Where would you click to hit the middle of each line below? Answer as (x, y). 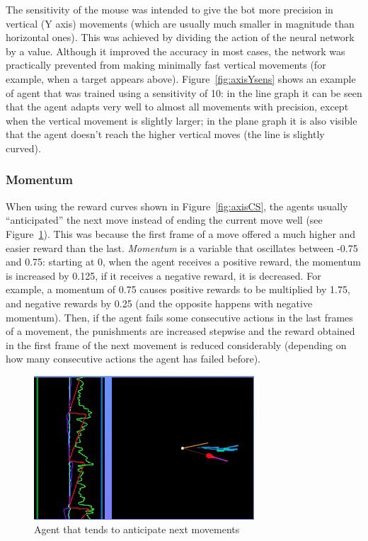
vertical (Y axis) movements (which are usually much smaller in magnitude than (180, 23)
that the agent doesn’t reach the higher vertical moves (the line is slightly (165, 134)
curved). (23, 148)
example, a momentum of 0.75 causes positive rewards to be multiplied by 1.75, (178, 289)
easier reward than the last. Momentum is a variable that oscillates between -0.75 (182, 247)
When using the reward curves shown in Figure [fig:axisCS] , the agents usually (177, 206)
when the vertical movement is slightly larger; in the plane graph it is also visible (182, 120)
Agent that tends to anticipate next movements (137, 529)
